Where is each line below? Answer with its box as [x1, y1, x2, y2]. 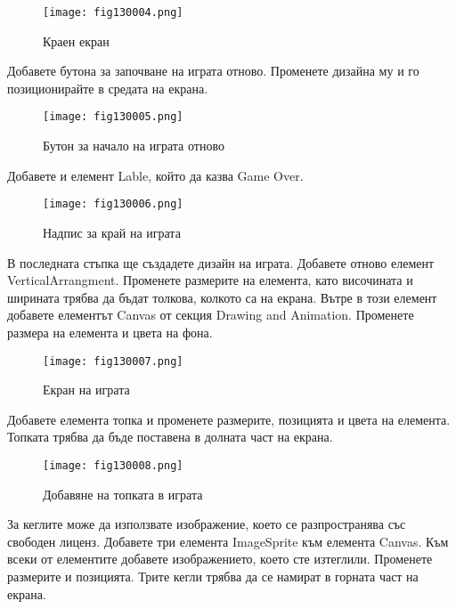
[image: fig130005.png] [43, 110, 183, 124]
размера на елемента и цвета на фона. [7, 322, 213, 341]
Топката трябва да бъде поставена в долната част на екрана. [7, 427, 333, 446]
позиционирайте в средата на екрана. [7, 78, 208, 97]
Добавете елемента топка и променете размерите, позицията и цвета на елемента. [7, 410, 451, 428]
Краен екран [43, 31, 110, 50]
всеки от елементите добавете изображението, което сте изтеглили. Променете [7, 549, 433, 568]
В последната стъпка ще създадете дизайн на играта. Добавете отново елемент [7, 253, 435, 272]
